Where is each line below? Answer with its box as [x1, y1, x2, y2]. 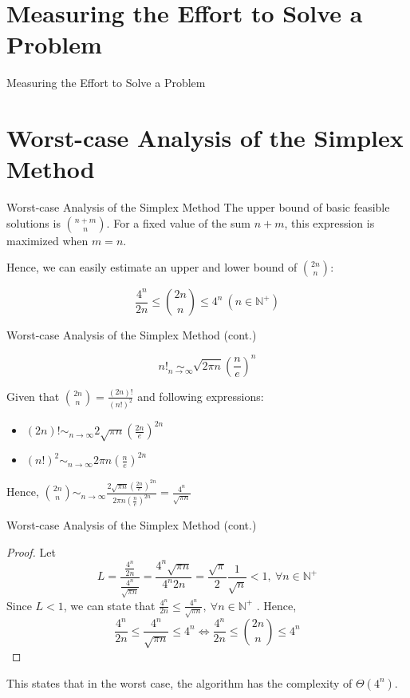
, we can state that [63, 597, 156, 613]
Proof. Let [6, 543, 56, 560]
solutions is [6, 214, 61, 231]
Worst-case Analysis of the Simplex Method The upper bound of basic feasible [6, 199, 390, 216]
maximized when [6, 232, 89, 248]
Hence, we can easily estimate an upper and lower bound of [6, 259, 298, 276]
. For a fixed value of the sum [106, 214, 250, 231]
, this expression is [284, 214, 375, 231]
